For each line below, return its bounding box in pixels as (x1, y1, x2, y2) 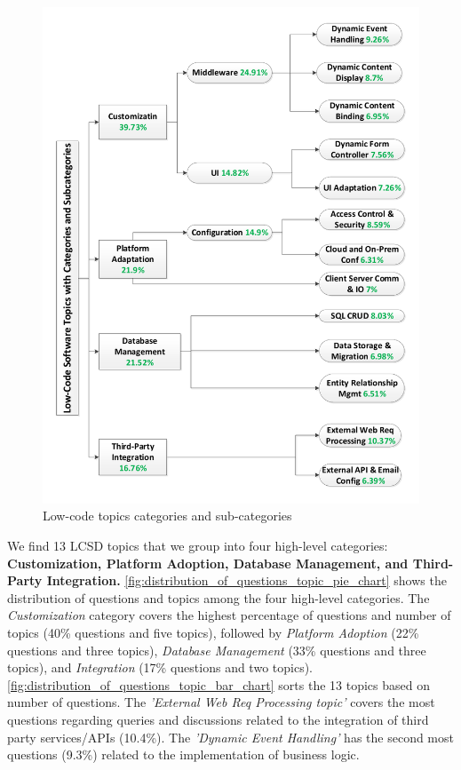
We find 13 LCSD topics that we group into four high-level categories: (7, 536, 388, 554)
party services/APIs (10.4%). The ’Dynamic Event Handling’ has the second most (7, 727, 454, 746)
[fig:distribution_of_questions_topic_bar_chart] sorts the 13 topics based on (7, 675, 430, 694)
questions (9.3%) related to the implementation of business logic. (7, 745, 360, 764)
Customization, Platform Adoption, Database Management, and (7, 553, 409, 572)
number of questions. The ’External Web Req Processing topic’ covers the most (7, 693, 435, 711)
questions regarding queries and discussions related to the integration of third (7, 710, 429, 728)
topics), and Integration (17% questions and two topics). (7, 658, 313, 677)
